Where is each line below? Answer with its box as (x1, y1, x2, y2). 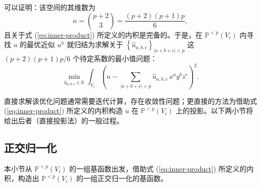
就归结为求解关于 (67, 39, 123, 50)
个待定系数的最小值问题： (72, 53, 157, 63)
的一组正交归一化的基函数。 (76, 173, 168, 183)
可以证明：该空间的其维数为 (4, 2, 95, 12)
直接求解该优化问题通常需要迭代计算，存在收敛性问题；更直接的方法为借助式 (4, 95, 257, 106)
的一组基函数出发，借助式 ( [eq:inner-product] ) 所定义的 (69, 163, 247, 173)
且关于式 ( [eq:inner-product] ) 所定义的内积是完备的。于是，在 (4, 29, 203, 40)
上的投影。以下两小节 (175, 105, 246, 116)
